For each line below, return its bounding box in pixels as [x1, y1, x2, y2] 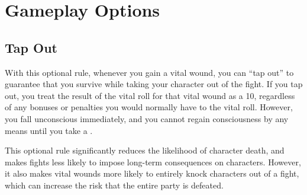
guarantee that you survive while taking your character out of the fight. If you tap [5, 78, 303, 90]
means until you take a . [5, 124, 93, 136]
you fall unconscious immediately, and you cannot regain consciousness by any [5, 112, 289, 124]
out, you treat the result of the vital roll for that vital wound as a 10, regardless [5, 89, 295, 101]
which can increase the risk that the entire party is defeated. [5, 178, 224, 191]
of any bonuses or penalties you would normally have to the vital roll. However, [5, 101, 293, 113]
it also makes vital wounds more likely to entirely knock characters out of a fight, [5, 167, 299, 180]
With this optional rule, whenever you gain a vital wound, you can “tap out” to [5, 66, 294, 78]
